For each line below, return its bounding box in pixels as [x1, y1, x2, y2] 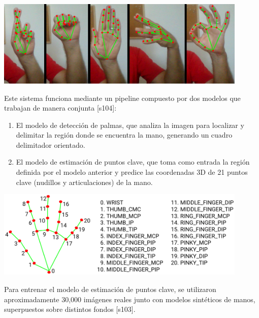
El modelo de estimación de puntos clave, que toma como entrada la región [16, 156, 250, 167]
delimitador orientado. [16, 139, 85, 150]
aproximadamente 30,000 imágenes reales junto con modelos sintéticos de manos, [4, 294, 255, 304]
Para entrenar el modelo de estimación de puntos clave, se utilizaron [4, 283, 216, 294]
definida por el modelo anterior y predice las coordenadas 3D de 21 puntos [16, 167, 248, 177]
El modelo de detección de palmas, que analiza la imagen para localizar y [16, 119, 244, 130]
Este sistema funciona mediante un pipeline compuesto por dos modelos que [4, 92, 241, 103]
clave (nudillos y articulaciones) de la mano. [16, 176, 153, 187]
